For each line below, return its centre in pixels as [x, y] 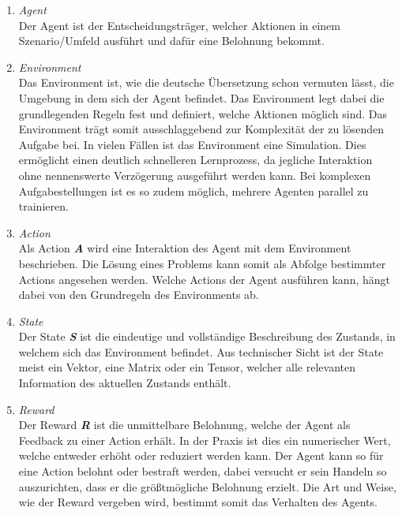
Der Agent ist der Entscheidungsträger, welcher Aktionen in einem [179, 25]
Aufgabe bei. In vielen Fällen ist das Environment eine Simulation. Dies [192, 144]
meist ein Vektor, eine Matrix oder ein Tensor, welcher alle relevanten [187, 367]
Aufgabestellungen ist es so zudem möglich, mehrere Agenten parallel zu [193, 190]
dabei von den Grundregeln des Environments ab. [139, 295]
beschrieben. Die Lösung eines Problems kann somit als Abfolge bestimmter [202, 263]
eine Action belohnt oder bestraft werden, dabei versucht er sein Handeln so [203, 471]
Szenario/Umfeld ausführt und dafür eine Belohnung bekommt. [171, 41]
